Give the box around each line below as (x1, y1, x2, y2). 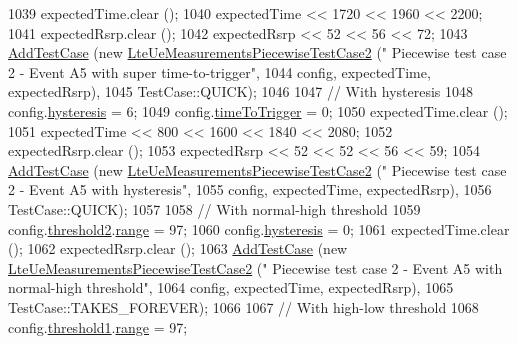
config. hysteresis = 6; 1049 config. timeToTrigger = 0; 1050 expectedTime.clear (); (8, 100, 508, 121)
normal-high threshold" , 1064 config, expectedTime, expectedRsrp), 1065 (8, 277, 454, 298)
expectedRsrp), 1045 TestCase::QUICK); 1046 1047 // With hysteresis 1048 (8, 81, 474, 102)
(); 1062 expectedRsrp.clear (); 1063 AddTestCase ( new (8, 238, 348, 259)
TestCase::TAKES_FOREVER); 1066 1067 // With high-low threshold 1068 (8, 296, 479, 317)
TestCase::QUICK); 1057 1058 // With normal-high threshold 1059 (8, 198, 421, 219)
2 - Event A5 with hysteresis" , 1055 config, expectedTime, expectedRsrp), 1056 (8, 179, 492, 200)
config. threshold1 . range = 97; (8, 316, 188, 337)
